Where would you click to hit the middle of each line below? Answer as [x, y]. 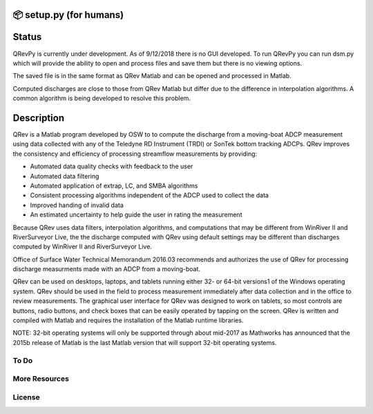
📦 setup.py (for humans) [68, 15]
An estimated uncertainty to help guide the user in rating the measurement [136, 215]
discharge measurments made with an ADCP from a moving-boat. [106, 269]
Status [27, 37]
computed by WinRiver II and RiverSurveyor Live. [82, 247]
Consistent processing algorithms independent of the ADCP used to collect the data [150, 195]
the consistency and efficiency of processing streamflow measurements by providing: [135, 154]
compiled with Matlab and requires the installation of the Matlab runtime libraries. [128, 320]
